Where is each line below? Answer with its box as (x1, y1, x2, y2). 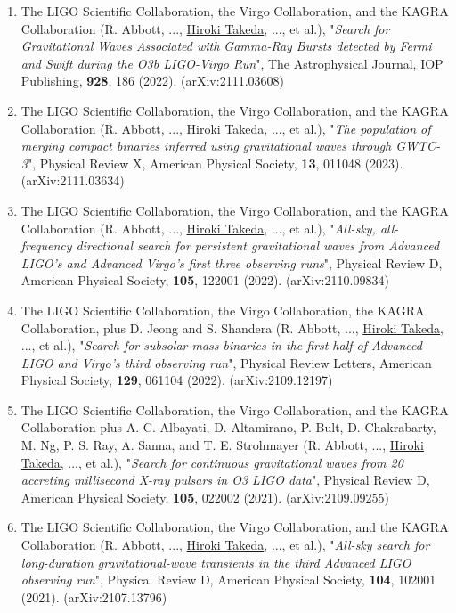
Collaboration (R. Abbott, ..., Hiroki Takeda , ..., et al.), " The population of (20, 119, 431, 137)
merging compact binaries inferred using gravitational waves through (20, 136, 392, 155)
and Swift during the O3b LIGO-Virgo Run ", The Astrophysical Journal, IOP (20, 53, 444, 72)
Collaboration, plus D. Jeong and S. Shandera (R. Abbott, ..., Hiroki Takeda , (20, 318, 444, 337)
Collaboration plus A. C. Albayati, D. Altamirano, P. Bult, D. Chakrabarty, (20, 418, 436, 437)
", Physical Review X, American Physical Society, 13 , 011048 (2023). (27, 153, 403, 172)
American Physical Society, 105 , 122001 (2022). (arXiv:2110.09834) (20, 271, 389, 290)
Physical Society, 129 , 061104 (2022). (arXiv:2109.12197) (20, 371, 333, 389)
